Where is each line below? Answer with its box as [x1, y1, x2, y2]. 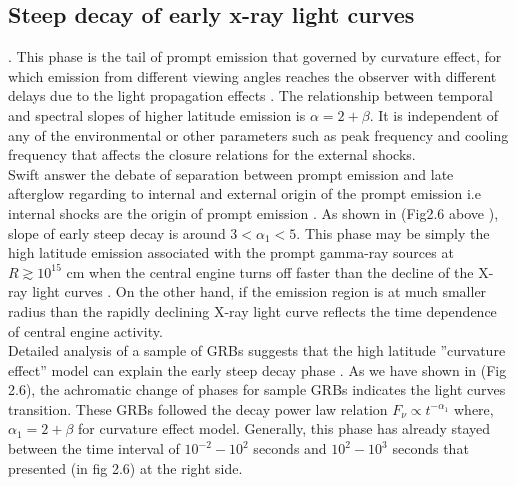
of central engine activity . [8, 320, 163, 341]
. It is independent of [369, 104, 499, 125]
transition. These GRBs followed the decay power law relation [8, 398, 388, 419]
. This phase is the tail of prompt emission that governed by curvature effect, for [8, 46, 502, 67]
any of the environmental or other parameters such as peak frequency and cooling [8, 124, 509, 145]
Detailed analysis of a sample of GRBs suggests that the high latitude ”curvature [8, 340, 506, 361]
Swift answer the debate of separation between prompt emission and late [8, 163, 454, 184]
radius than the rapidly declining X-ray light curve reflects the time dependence [8, 300, 497, 321]
